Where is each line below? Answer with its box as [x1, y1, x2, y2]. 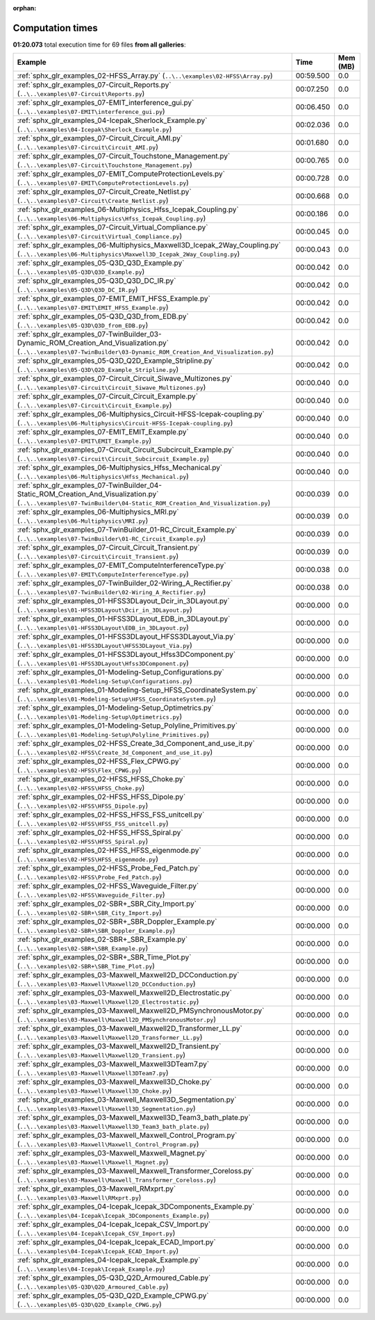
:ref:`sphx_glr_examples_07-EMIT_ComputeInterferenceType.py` [17, 560, 226, 570]
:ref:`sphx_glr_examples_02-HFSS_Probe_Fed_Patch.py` [17, 863, 201, 873]
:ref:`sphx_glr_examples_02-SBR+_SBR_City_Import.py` [17, 899, 197, 908]
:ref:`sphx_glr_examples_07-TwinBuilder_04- [17, 480, 162, 490]
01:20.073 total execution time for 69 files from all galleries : [12, 40, 186, 49]
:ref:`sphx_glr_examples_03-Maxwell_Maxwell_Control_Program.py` [17, 1130, 237, 1140]
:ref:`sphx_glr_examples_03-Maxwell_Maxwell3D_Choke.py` [17, 1077, 212, 1087]
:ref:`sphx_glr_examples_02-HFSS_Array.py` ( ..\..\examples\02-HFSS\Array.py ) [17, 71, 274, 81]
